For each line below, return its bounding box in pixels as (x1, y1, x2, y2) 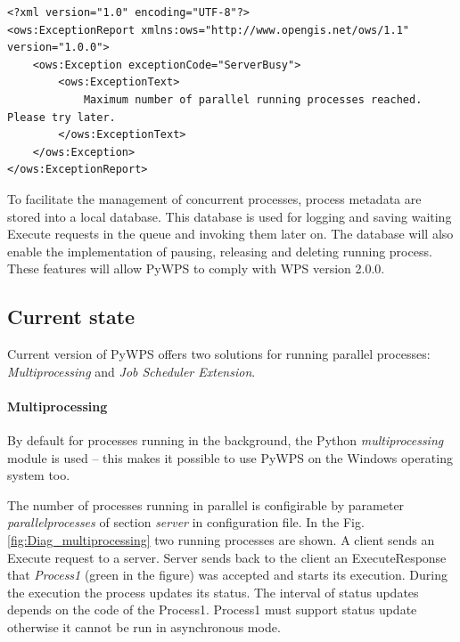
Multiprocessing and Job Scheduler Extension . (7, 362, 256, 380)
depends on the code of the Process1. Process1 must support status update (7, 600, 417, 619)
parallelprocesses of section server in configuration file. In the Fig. (7, 513, 365, 532)
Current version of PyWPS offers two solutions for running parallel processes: (7, 345, 431, 363)
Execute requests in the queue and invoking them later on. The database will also (7, 224, 454, 243)
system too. (7, 466, 70, 484)
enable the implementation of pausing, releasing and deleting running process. (7, 241, 432, 260)
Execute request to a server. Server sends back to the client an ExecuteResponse (7, 548, 447, 566)
